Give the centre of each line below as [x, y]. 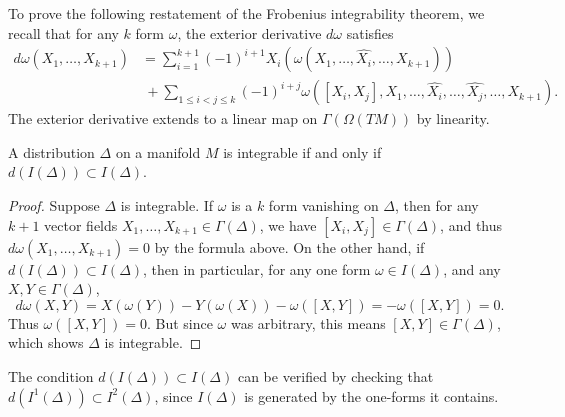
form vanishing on [323, 205]
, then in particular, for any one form [257, 268]
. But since [179, 322]
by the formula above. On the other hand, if [289, 246]
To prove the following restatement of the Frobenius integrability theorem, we [246, 13]
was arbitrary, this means [308, 322]
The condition [51, 376]
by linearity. [453, 118]
